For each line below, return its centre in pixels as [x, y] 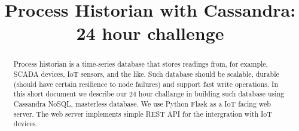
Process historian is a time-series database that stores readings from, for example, [141, 64]
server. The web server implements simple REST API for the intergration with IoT [143, 113]
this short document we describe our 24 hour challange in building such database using [149, 94]
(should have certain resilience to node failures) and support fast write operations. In [146, 84]
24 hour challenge [150, 33]
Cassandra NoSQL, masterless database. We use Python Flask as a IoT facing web [142, 103]
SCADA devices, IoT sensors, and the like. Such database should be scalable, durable [146, 74]
